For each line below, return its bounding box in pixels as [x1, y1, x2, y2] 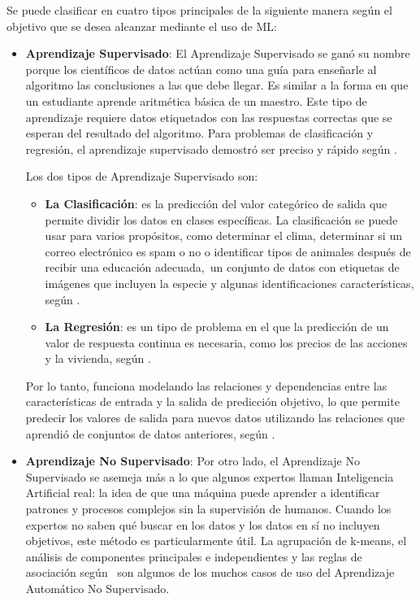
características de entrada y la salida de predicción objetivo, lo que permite [25, 393, 400, 410]
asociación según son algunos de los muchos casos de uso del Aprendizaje [25, 564, 395, 581]
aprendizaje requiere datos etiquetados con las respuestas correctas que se [25, 108, 392, 125]
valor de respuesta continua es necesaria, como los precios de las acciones [45, 334, 408, 351]
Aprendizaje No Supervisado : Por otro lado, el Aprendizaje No [25, 452, 360, 469]
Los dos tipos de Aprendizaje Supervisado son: [25, 168, 258, 185]
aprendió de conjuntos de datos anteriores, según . [25, 425, 275, 442]
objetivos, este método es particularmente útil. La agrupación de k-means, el [25, 532, 407, 549]
